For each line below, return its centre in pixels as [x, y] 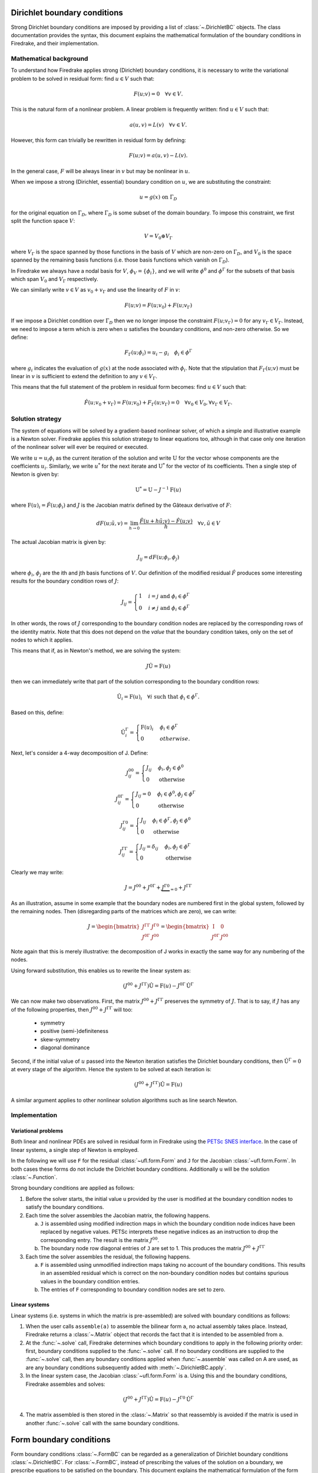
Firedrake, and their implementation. [55, 44]
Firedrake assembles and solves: [65, 1384]
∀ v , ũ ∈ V [209, 524]
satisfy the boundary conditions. [65, 1207]
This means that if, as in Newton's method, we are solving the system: [96, 650]
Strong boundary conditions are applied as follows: [73, 1188]
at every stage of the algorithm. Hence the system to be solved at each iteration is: [111, 1069]
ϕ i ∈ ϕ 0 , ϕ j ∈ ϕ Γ [176, 794]
